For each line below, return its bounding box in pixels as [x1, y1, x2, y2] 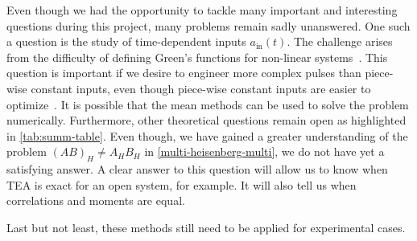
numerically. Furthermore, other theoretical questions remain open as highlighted [6, 112, 407, 129]
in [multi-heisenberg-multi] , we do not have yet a [144, 143, 385, 160]
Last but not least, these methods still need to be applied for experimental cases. [6, 219, 406, 235]
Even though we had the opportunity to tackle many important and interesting [6, 2, 398, 18]
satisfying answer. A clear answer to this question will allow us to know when [6, 161, 388, 178]
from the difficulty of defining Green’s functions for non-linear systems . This [6, 48, 388, 65]
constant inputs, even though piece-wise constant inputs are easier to [31, 80, 371, 96]
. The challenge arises [287, 33, 393, 50]
